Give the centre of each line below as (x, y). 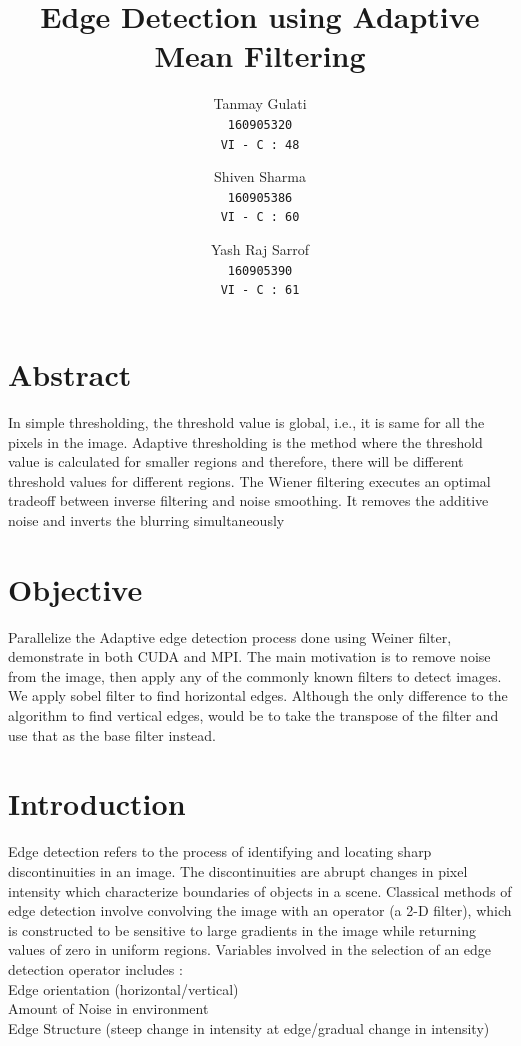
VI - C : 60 (260, 217)
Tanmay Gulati (260, 103)
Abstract (70, 374)
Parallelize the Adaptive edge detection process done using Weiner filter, (230, 636)
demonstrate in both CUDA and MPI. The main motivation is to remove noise (249, 656)
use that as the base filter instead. (112, 734)
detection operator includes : (95, 968)
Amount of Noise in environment (108, 1008)
